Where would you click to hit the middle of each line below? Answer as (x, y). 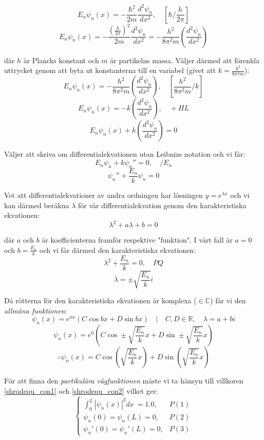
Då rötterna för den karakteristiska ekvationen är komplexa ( (100, 300)
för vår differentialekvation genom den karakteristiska (162, 205)
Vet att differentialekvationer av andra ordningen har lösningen (103, 195)
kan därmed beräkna (37, 205)
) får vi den (228, 300)
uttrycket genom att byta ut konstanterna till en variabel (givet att (110, 70)
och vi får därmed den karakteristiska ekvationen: (118, 250)
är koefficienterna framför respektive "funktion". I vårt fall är (137, 240)
